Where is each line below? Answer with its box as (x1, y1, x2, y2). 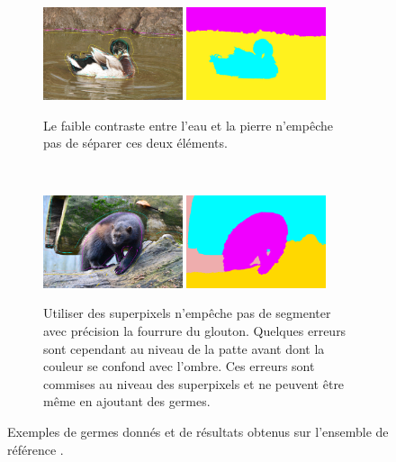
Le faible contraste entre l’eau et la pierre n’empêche (43, 115, 333, 134)
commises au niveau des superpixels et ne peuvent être (43, 374, 345, 393)
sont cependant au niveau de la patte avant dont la (43, 339, 325, 358)
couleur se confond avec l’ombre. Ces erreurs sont (43, 357, 315, 376)
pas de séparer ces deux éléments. (43, 133, 228, 152)
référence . (7, 439, 64, 458)
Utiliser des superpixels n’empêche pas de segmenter (43, 303, 331, 322)
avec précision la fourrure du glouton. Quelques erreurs (43, 322, 346, 340)
